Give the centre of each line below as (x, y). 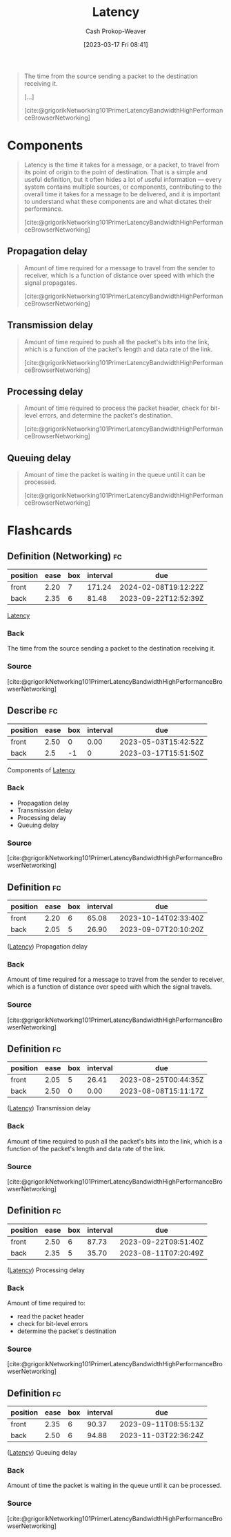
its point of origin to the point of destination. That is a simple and (116, 172)
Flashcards (40, 531)
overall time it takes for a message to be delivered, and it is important (122, 194)
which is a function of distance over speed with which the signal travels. (110, 987)
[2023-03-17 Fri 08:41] (116, 44)
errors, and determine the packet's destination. (106, 416)
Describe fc (32, 710)
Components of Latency (41, 770)
